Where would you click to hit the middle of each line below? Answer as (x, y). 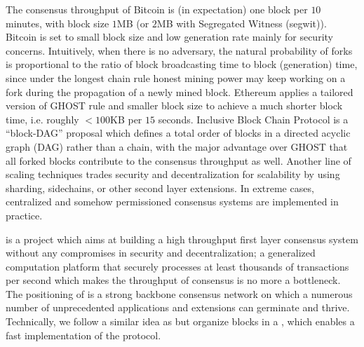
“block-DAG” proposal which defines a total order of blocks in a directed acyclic (178, 133)
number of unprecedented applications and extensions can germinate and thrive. (178, 307)
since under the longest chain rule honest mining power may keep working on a (176, 77)
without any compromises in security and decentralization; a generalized (161, 253)
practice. (24, 215)
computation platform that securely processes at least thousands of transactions (177, 266)
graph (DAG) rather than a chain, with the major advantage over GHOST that (177, 146)
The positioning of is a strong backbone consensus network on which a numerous (179, 293)
